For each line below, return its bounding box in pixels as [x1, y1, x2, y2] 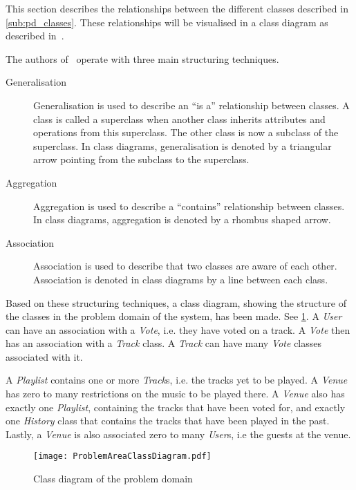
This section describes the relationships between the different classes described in [6, 1, 348, 15]
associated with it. [6, 349, 83, 364]
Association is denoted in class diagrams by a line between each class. [33, 272, 328, 286]
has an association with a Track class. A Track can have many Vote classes [6, 336, 322, 350]
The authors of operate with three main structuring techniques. [6, 51, 279, 66]
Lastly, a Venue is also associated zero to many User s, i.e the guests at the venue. [6, 426, 351, 441]
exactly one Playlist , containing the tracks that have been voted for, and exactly [6, 399, 346, 414]
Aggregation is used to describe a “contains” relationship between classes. [33, 198, 345, 213]
